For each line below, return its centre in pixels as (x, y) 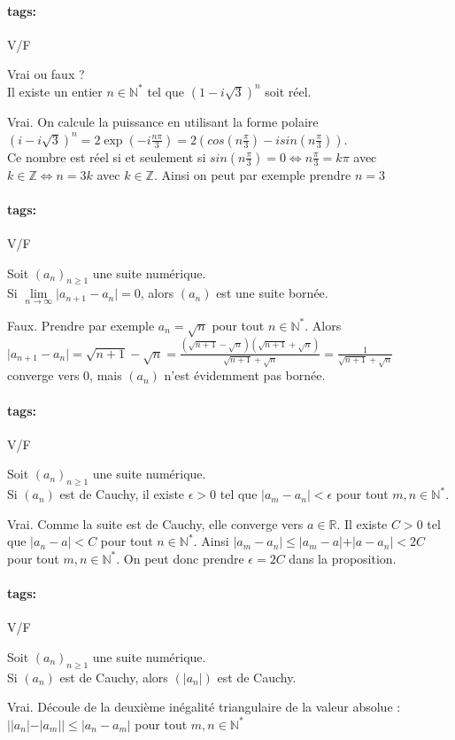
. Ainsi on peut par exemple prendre (252, 174)
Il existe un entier (55, 91)
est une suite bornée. (272, 293)
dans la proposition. (343, 558)
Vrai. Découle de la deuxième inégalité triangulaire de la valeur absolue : (204, 707)
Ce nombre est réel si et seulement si (107, 156)
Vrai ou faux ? (46, 74)
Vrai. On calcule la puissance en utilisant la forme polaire (163, 121)
